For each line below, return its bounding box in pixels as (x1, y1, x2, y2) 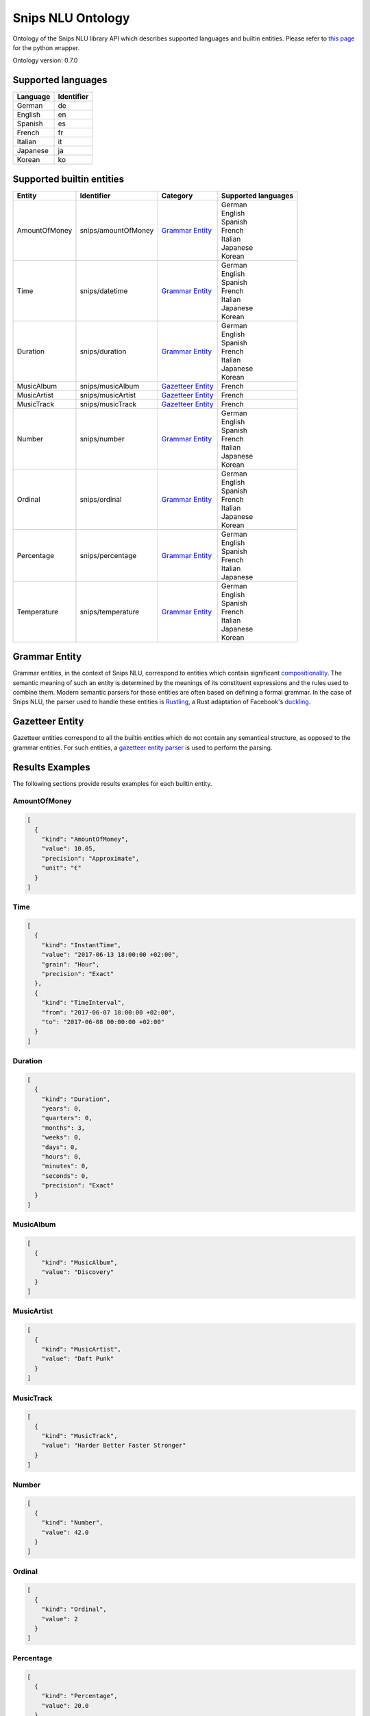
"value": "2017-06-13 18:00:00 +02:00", (41, 951, 180, 959)
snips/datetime (79, 286, 128, 295)
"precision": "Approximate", (41, 855, 140, 862)
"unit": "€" (41, 864, 82, 872)
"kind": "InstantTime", (41, 941, 121, 949)
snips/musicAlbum (79, 381, 140, 391)
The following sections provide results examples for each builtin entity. (12, 779, 212, 787)
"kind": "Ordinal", (41, 1605, 108, 1613)
